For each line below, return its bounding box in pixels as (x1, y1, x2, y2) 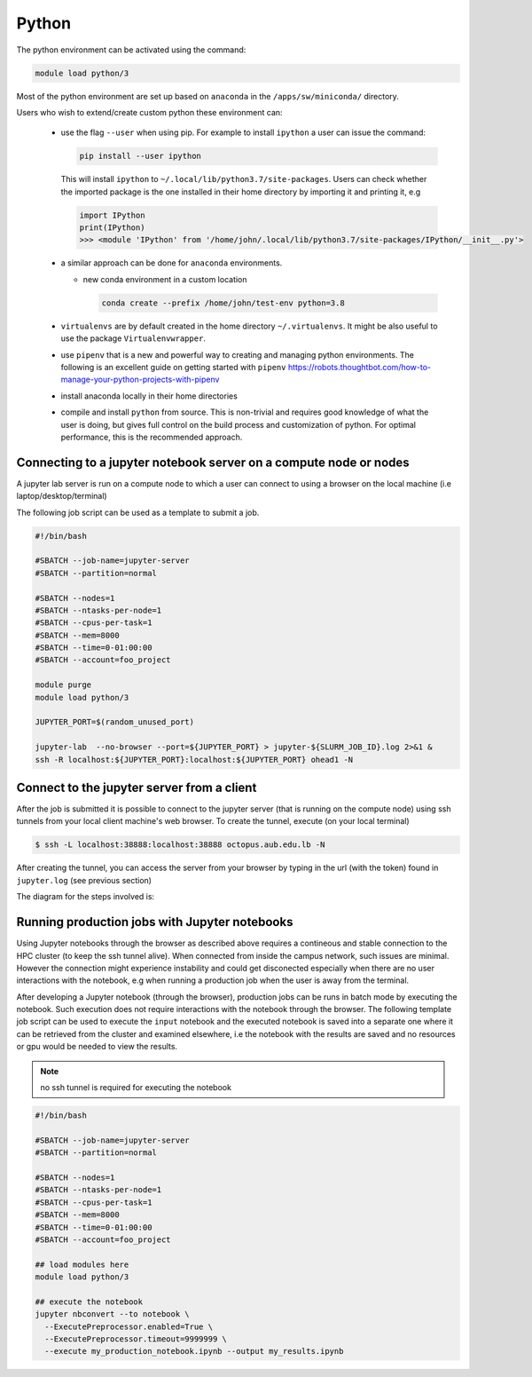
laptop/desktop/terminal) (16, 491, 107, 502)
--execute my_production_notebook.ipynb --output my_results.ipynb (44, 1346, 344, 1357)
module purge (35, 680, 92, 690)
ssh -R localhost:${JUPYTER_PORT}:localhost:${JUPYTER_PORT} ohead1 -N (35, 755, 354, 764)
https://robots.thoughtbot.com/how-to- (287, 361, 432, 372)
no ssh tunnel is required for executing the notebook (40, 1082, 232, 1093)
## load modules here (35, 1259, 129, 1270)
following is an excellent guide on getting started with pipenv (60, 361, 286, 372)
